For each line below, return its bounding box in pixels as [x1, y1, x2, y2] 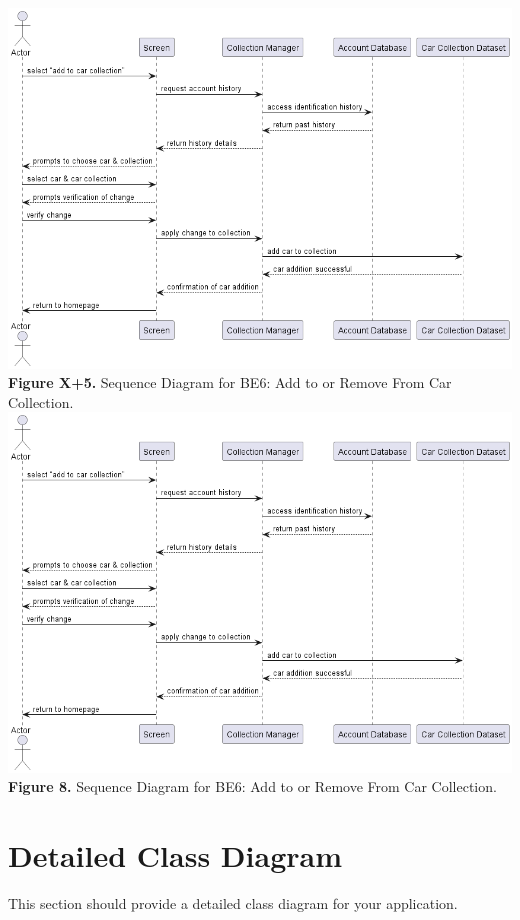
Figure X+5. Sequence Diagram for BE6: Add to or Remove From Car [8, 372, 452, 393]
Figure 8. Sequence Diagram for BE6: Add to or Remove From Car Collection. [8, 776, 497, 797]
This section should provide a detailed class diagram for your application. [8, 893, 458, 914]
